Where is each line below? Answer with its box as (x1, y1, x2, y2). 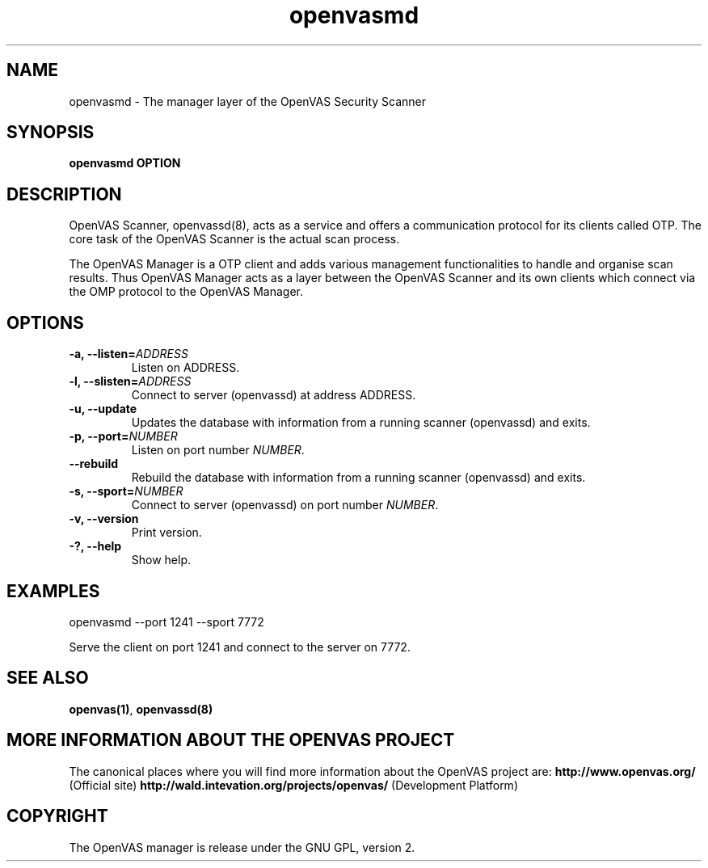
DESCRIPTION (6, 183, 122, 204)
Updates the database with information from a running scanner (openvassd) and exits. (131, 415, 591, 430)
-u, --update (69, 402, 137, 416)
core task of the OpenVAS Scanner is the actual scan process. (69, 232, 400, 246)
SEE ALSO (6, 668, 89, 689)
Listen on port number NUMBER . (131, 443, 305, 457)
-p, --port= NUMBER (69, 429, 178, 444)
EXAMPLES (6, 580, 100, 601)
